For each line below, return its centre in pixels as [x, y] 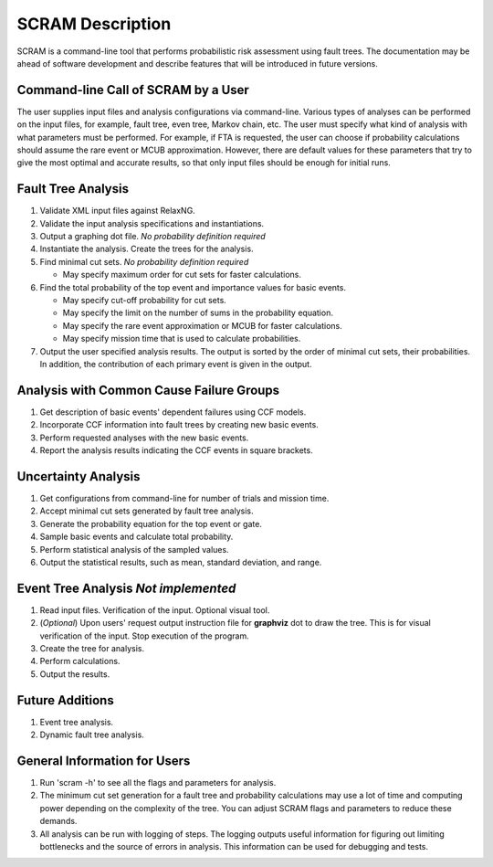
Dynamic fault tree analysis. [92, 735]
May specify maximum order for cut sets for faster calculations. [182, 275]
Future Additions [65, 700]
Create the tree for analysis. [92, 649]
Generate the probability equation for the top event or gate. [151, 523]
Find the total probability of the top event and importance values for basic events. [193, 287]
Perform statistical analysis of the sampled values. [134, 549]
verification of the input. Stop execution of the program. [145, 636]
